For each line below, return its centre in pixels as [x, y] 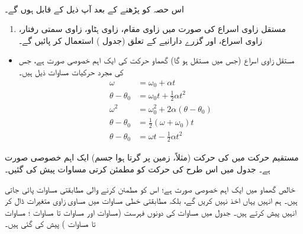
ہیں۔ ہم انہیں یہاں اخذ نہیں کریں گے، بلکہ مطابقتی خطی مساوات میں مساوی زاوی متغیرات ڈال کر [151, 201]
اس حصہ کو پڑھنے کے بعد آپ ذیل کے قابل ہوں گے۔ [94, 9]
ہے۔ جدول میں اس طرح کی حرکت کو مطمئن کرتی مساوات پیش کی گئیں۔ [138, 169]
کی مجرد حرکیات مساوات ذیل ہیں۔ [71, 71]
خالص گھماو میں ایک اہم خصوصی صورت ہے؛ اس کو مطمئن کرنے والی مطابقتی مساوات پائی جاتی [150, 189]
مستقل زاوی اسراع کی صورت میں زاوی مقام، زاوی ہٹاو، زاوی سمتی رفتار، [152, 29]
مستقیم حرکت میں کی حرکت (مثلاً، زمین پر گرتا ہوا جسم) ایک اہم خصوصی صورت [152, 157]
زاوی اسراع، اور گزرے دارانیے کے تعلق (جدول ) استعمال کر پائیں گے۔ [140, 40]
